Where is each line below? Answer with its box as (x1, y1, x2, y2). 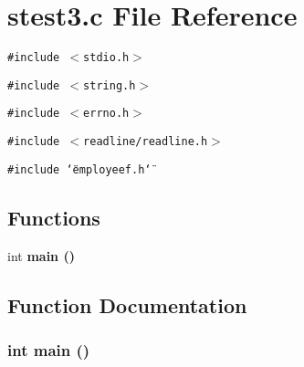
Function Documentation (7, 290, 247, 319)
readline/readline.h (83, 135, 208, 149)
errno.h (83, 107, 130, 121)
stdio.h (83, 51, 130, 65)
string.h (83, 79, 136, 92)
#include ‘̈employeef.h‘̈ (7, 163, 152, 176)
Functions (7, 203, 100, 231)
